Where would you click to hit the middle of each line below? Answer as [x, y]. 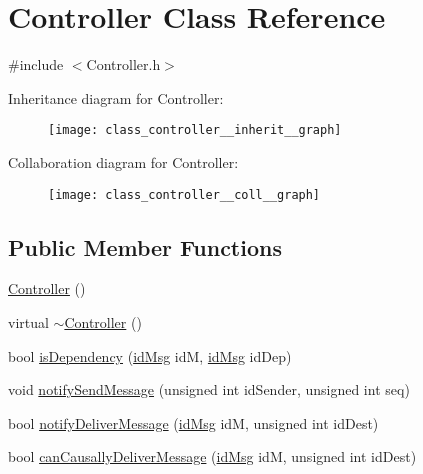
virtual [28, 322]
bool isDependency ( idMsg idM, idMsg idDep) [150, 355]
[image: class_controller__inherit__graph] [195, 130]
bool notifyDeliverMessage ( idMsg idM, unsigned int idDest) [193, 422]
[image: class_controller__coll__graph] [184, 194]
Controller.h [123, 64]
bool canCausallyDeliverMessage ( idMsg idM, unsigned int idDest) [212, 456]
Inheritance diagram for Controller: [116, 97]
